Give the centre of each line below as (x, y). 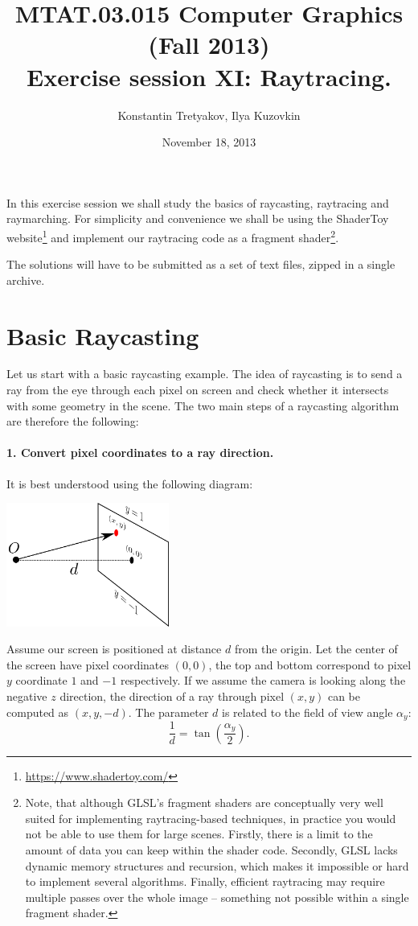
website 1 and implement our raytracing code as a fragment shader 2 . (173, 236)
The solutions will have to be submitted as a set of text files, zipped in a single (201, 264)
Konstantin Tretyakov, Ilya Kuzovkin (209, 115)
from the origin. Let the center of (316, 649)
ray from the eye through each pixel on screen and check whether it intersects (198, 390)
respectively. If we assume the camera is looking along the (263, 680)
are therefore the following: (73, 421)
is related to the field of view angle (307, 712)
